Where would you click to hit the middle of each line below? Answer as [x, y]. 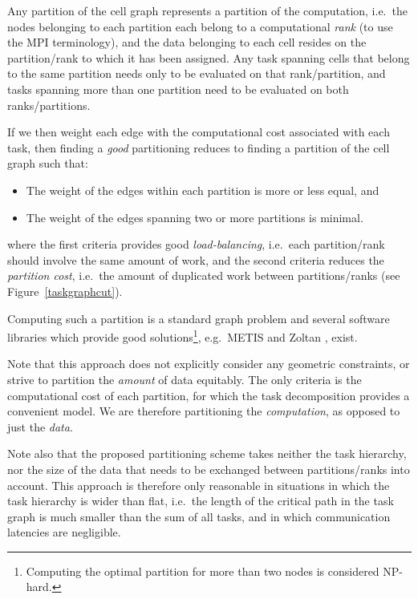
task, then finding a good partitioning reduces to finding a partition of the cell [199, 147]
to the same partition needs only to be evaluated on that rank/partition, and [197, 73]
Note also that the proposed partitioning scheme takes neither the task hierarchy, [207, 453]
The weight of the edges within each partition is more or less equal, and [203, 190]
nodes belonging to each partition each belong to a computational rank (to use [200, 26]
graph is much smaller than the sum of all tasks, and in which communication [199, 516]
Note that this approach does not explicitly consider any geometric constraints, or [209, 364]
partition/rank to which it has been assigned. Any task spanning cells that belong [209, 57]
